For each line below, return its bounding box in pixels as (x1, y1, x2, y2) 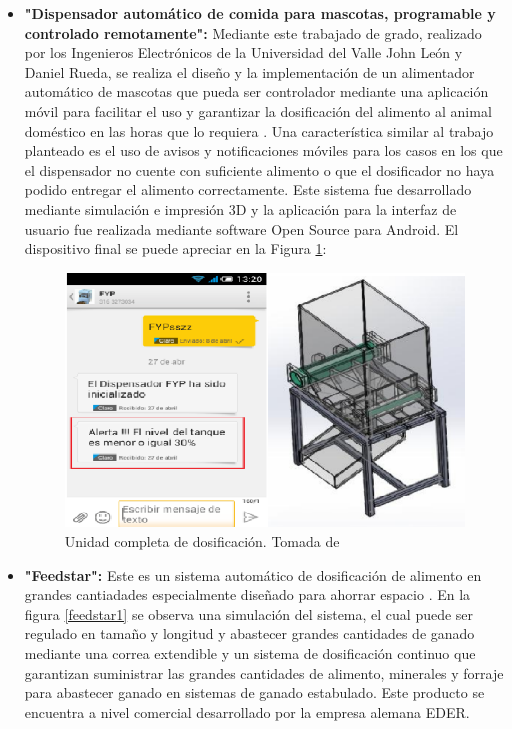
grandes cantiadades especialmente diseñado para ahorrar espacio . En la (24, 584, 471, 605)
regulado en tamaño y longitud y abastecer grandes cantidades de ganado (24, 623, 475, 644)
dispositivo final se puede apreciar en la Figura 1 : (24, 238, 327, 259)
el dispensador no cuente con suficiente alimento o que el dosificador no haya (24, 159, 495, 180)
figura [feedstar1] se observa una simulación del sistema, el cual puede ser (24, 603, 474, 624)
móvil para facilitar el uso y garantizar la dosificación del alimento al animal (24, 100, 492, 121)
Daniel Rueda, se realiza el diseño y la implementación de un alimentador (24, 61, 475, 82)
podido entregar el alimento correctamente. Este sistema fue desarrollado (24, 179, 472, 200)
